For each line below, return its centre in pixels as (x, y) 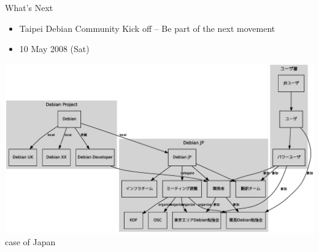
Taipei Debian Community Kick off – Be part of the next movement (147, 28)
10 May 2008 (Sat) (54, 49)
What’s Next (29, 7)
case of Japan (30, 241)
